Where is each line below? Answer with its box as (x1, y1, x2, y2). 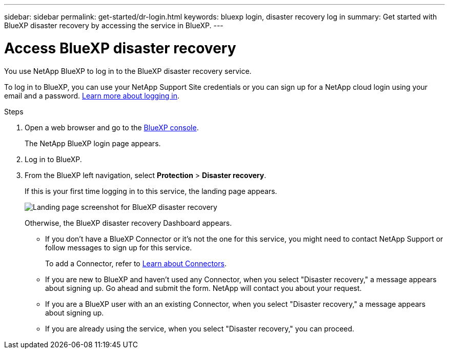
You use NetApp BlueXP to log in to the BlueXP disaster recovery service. (4, 66, 252, 75)
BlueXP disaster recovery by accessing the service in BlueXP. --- (4, 21, 223, 30)
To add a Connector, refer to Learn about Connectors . (45, 259, 227, 268)
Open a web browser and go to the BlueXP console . (25, 123, 199, 132)
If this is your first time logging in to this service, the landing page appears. (25, 186, 277, 195)
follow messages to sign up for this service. (45, 243, 192, 252)
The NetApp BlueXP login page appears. (25, 139, 161, 148)
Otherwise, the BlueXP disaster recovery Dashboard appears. (25, 218, 232, 227)
